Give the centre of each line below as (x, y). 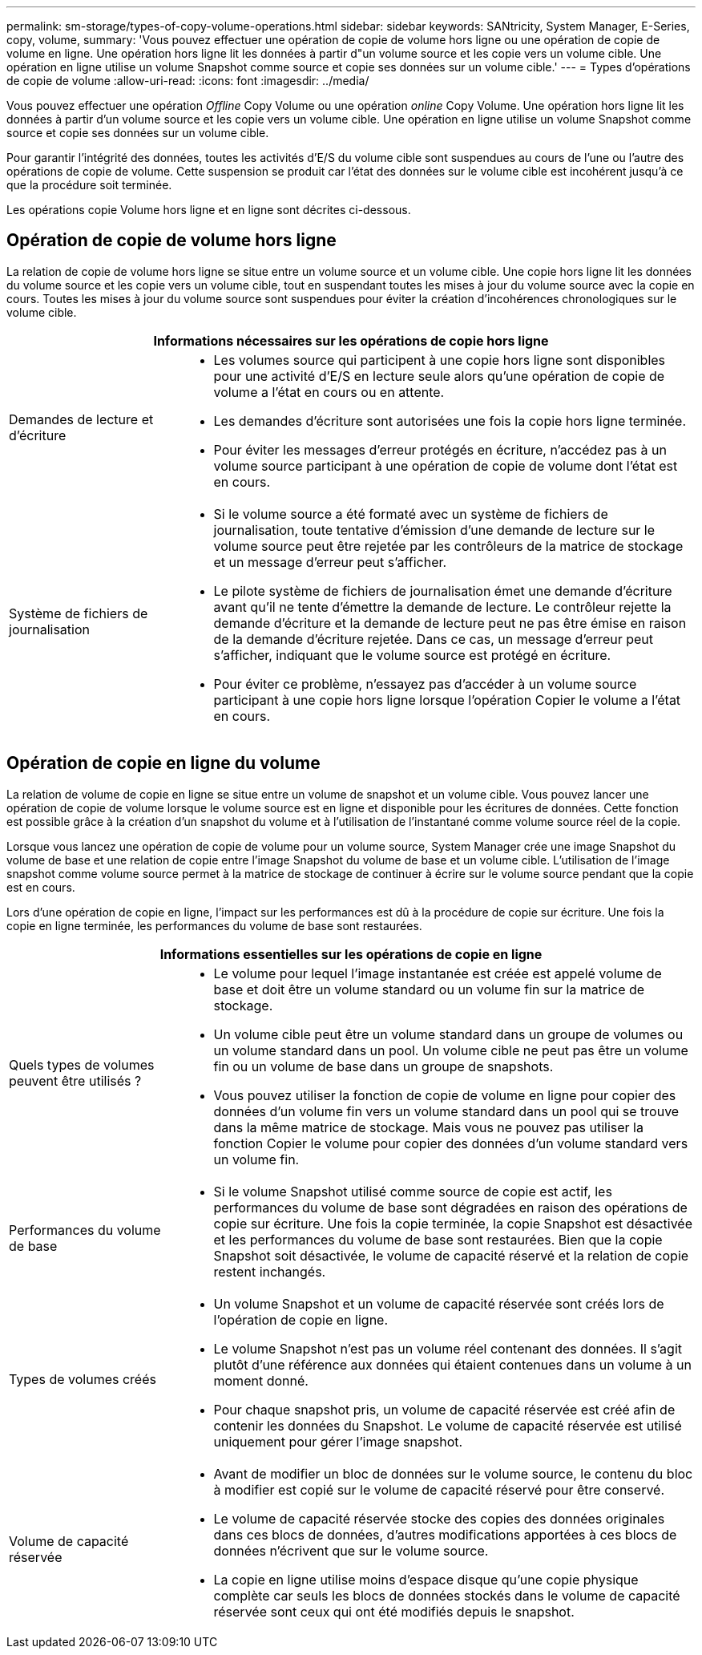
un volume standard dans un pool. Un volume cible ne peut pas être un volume (451, 1050)
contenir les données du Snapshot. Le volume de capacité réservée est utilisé (448, 1425)
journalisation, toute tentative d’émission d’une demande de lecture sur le (434, 530)
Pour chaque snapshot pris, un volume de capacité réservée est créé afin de (444, 1409)
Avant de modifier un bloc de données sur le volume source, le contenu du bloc (453, 1473)
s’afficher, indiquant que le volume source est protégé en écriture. (412, 655)
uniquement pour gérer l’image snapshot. (338, 1441)
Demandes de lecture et (81, 419)
